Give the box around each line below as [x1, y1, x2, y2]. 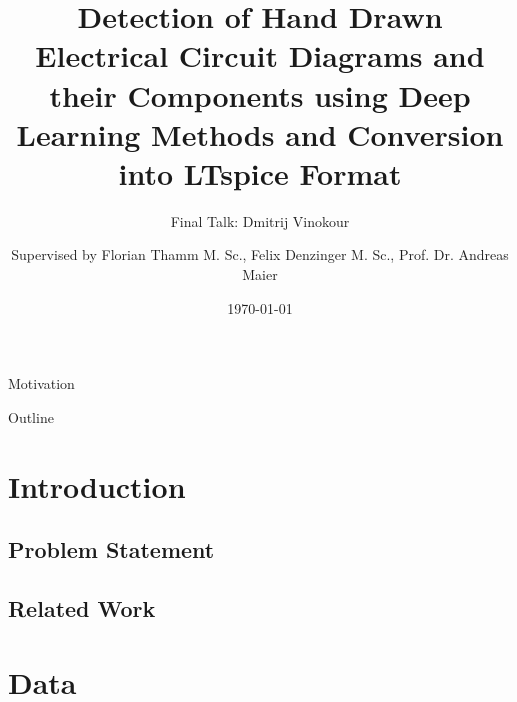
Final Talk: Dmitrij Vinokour [170, 210, 350, 231]
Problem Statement [8, 534, 215, 565]
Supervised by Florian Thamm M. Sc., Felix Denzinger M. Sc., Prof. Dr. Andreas [11, 244, 509, 265]
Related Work [8, 592, 156, 623]
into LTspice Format [118, 152, 402, 193]
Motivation [8, 373, 75, 394]
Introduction [8, 465, 186, 506]
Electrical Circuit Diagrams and [35, 35, 485, 76]
